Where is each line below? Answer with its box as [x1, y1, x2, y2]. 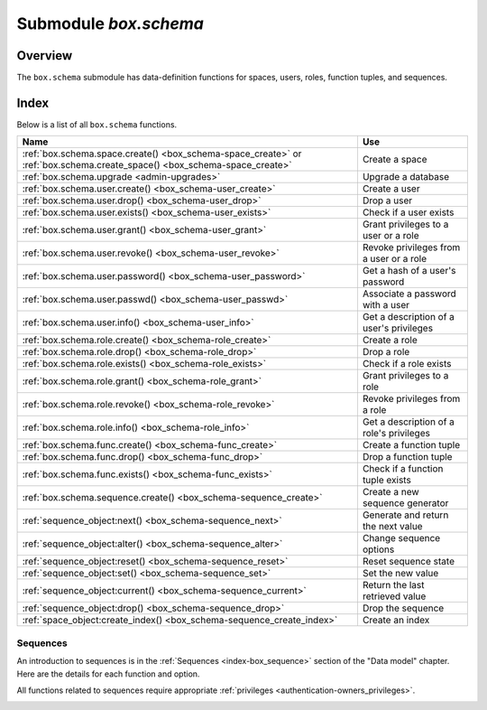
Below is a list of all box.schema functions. [16, 118, 178, 130]
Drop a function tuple [362, 451, 453, 463]
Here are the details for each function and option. [16, 668, 200, 679]
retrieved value [362, 590, 427, 603]
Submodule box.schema [16, 14, 205, 33]
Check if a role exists [362, 358, 452, 370]
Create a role [362, 334, 418, 347]
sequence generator [362, 497, 449, 509]
